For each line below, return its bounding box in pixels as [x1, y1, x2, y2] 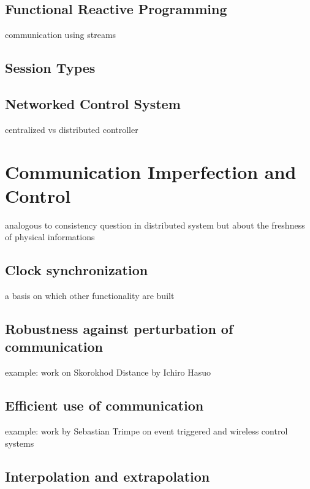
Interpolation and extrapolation [5, 466, 210, 485]
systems [5, 436, 34, 449]
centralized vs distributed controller [5, 123, 138, 135]
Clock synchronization [5, 260, 148, 279]
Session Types [5, 58, 96, 77]
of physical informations [5, 230, 95, 243]
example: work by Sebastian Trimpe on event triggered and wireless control [5, 425, 288, 438]
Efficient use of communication [5, 396, 204, 415]
